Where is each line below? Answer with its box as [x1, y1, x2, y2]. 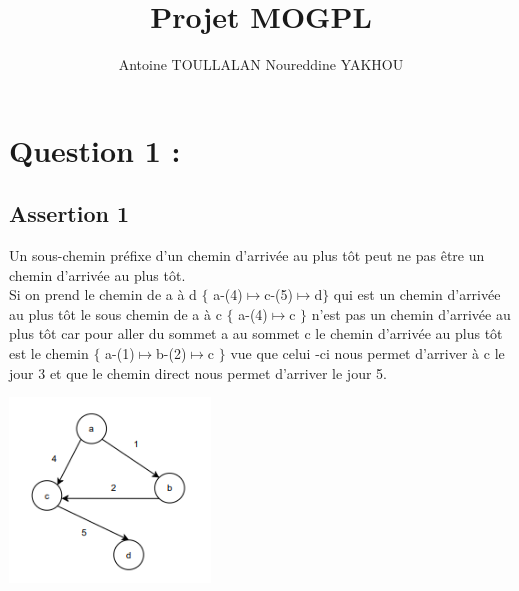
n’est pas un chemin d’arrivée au [311, 303, 511, 324]
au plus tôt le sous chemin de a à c [9, 303, 222, 324]
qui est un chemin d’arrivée [333, 284, 501, 305]
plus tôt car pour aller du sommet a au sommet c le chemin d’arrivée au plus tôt [9, 323, 503, 344]
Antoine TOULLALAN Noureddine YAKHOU [118, 54, 404, 75]
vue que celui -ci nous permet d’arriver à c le [230, 343, 505, 364]
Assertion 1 [9, 198, 130, 229]
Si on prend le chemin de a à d [9, 284, 197, 305]
